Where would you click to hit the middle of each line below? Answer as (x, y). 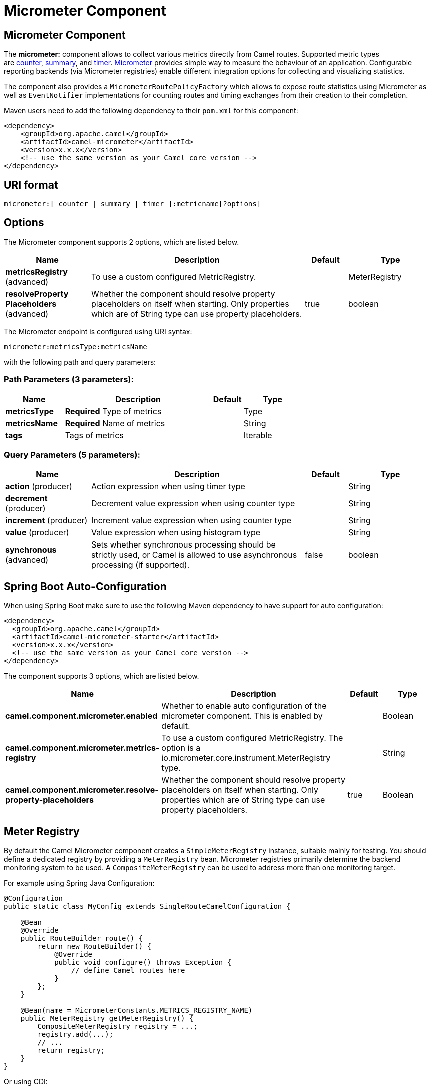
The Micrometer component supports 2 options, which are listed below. (122, 242)
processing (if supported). (141, 565)
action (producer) (39, 487)
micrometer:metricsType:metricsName (76, 347)
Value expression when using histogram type (176, 533)
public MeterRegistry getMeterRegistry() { (107, 1019)
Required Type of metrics (113, 411)
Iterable (258, 435)
